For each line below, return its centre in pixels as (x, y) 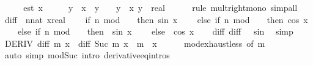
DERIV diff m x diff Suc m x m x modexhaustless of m (135, 43)
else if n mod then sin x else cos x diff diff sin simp (155, 31)
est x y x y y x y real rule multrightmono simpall (160, 7)
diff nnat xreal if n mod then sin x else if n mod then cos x (156, 19)
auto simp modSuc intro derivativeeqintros (87, 55)
